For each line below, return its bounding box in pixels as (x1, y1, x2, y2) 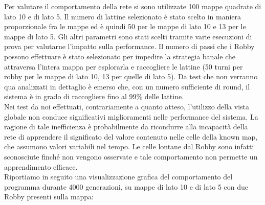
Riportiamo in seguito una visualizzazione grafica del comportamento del (4, 171, 233, 182)
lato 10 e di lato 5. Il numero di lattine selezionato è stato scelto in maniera (4, 11, 241, 21)
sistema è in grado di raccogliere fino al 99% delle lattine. (4, 91, 184, 102)
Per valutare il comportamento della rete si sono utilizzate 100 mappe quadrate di (4, 1, 261, 11)
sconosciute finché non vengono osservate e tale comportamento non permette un (4, 151, 258, 162)
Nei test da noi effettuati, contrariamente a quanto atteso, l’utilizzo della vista (4, 101, 250, 111)
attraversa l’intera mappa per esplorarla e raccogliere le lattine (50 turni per (4, 61, 243, 72)
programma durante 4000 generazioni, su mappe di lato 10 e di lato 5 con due (4, 181, 249, 192)
